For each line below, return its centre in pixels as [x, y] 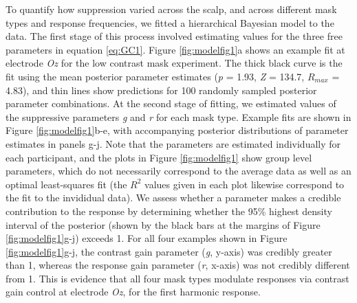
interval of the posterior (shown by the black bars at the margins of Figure [163, 224]
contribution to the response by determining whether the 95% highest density [169, 211]
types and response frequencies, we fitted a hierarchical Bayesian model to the [170, 22]
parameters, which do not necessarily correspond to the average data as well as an [178, 171]
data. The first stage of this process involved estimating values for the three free [174, 36]
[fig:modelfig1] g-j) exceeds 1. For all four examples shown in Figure [147, 238]
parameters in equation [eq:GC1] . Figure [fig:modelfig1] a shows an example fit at [175, 49]
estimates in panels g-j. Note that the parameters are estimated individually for [173, 143]
